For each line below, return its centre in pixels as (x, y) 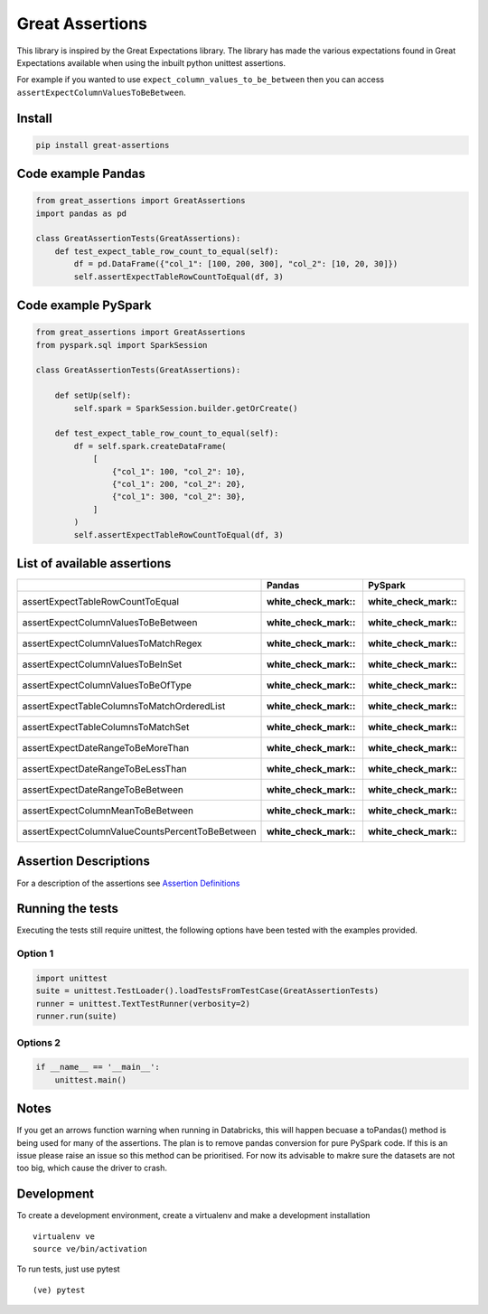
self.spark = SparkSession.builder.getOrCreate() (186, 408)
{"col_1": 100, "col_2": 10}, (178, 471)
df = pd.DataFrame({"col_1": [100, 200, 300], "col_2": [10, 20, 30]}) (236, 264)
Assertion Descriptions (84, 862)
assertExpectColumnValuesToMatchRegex (112, 643)
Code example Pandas (81, 174)
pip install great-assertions (103, 145)
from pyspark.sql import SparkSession (122, 345)
